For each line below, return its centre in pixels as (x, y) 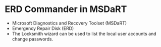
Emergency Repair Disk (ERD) (43, 28)
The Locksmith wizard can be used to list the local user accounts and (84, 33)
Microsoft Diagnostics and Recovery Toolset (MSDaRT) (69, 23)
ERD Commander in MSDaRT (66, 9)
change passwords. (33, 39)
